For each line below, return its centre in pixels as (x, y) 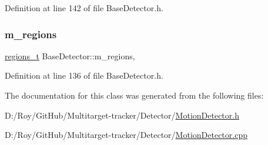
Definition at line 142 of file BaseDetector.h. (84, 8)
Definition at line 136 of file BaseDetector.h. (84, 75)
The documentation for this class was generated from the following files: (134, 95)
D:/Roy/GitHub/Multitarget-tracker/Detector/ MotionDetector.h (122, 115)
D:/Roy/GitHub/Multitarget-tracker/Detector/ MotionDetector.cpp (126, 135)
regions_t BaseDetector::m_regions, (70, 55)
